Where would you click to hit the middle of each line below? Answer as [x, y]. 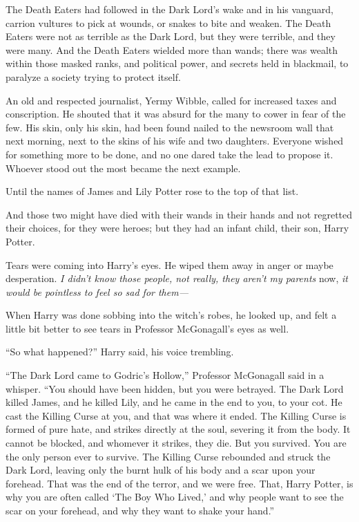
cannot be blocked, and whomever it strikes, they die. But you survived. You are [176, 443]
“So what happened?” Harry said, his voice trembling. [120, 352]
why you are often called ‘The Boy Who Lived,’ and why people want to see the [175, 497]
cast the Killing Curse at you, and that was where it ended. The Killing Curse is [176, 415]
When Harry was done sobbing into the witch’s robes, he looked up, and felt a [171, 315]
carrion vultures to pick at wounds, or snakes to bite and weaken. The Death [168, 22]
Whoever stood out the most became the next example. [123, 168]
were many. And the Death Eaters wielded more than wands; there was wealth [172, 49]
